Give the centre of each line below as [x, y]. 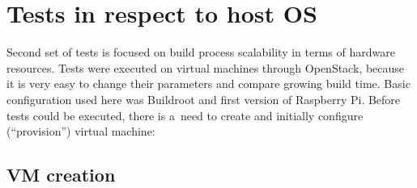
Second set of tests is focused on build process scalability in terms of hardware [201, 52]
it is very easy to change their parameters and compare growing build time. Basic [208, 84]
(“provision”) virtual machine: [81, 131]
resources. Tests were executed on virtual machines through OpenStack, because [206, 67]
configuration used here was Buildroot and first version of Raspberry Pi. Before [204, 99]
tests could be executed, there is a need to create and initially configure [185, 115]
